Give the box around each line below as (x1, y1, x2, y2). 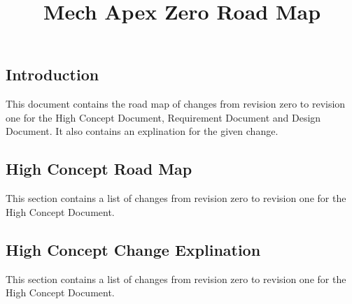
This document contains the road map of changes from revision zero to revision (6, 96, 346, 111)
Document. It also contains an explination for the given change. (6, 124, 279, 138)
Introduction (6, 64, 99, 85)
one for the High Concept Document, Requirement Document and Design (6, 110, 321, 124)
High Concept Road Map (6, 158, 192, 180)
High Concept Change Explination (6, 238, 261, 260)
